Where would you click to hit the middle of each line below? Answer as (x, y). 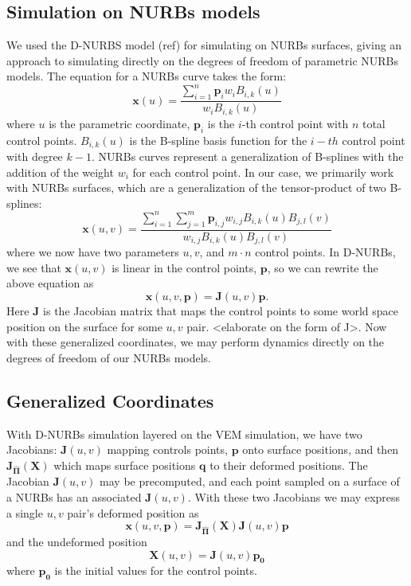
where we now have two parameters (93, 252)
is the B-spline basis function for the (218, 140)
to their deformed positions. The (289, 465)
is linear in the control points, (184, 267)
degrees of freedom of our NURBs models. (109, 357)
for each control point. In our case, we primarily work (263, 172)
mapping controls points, (167, 449)
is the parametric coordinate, (119, 123)
